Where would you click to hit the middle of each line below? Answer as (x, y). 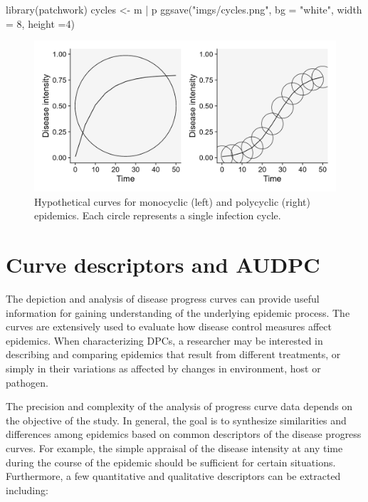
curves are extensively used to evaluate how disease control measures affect (169, 326)
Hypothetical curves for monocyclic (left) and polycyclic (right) (172, 201)
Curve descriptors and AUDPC (163, 265)
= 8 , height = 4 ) (40, 23)
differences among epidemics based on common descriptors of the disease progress (184, 434)
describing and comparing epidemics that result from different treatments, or (173, 354)
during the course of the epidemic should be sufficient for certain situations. (171, 462)
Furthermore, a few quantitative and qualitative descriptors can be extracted (173, 476)
